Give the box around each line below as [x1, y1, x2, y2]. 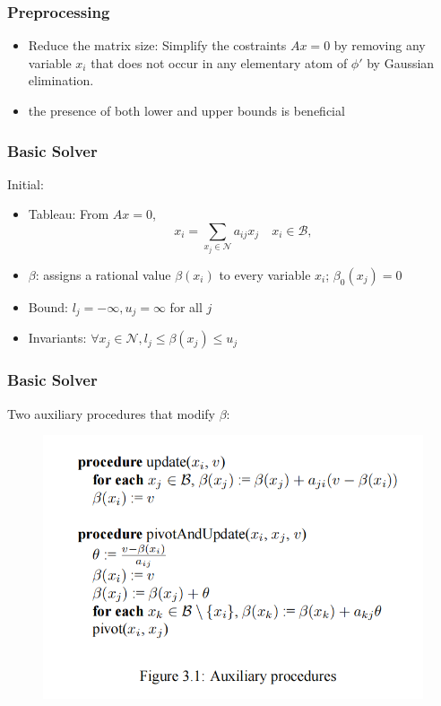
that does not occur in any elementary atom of [91, 53, 348, 72]
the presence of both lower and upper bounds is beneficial [28, 101, 345, 119]
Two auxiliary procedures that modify [7, 404, 216, 423]
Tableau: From [28, 205, 109, 223]
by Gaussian [367, 53, 435, 72]
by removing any [333, 36, 426, 55]
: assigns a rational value [35, 265, 171, 283]
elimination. [28, 71, 94, 90]
